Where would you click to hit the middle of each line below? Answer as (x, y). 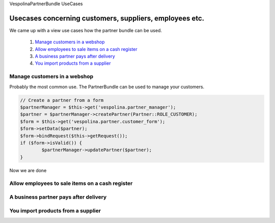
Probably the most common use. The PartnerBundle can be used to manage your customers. (107, 87)
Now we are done (28, 170)
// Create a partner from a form (62, 100)
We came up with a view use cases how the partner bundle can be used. (86, 30)
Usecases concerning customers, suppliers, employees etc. (107, 18)
